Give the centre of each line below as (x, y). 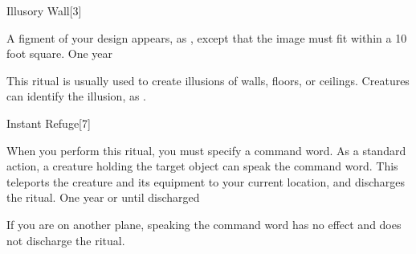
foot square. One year (59, 53)
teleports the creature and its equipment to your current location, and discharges (206, 181)
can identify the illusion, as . (77, 96)
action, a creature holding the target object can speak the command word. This (202, 166)
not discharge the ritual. (66, 240)
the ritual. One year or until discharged (103, 197)
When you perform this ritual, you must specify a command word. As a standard (206, 150)
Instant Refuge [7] (49, 123)
